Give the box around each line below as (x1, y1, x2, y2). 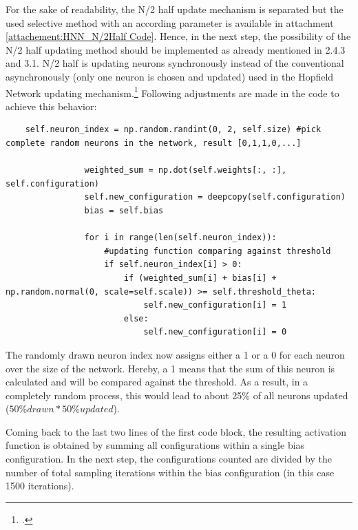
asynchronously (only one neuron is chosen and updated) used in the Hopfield (6, 69, 334, 83)
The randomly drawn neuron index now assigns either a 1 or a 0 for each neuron (6, 347, 345, 361)
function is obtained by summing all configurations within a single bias (6, 438, 305, 452)
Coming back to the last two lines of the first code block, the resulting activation (6, 424, 347, 438)
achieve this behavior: (6, 98, 97, 113)
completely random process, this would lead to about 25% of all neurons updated (6, 388, 348, 402)
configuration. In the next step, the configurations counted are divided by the (6, 452, 332, 466)
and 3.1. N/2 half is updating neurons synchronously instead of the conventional (6, 56, 344, 70)
